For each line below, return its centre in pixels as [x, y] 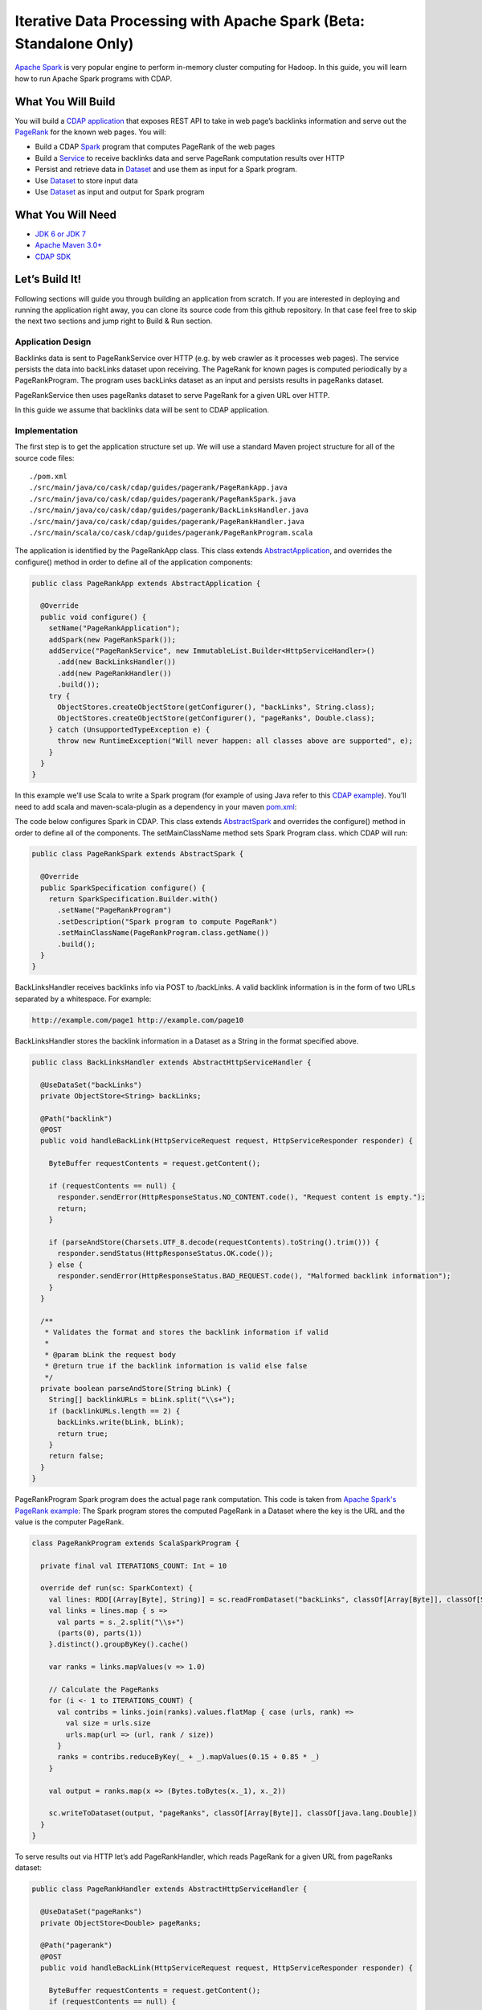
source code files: [45, 457]
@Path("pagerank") [76, 1945]
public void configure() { [94, 617]
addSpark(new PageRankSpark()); [112, 640]
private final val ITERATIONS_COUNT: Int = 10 [134, 1565]
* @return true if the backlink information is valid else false [176, 1366]
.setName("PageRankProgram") [114, 910]
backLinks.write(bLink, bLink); [121, 1422]
